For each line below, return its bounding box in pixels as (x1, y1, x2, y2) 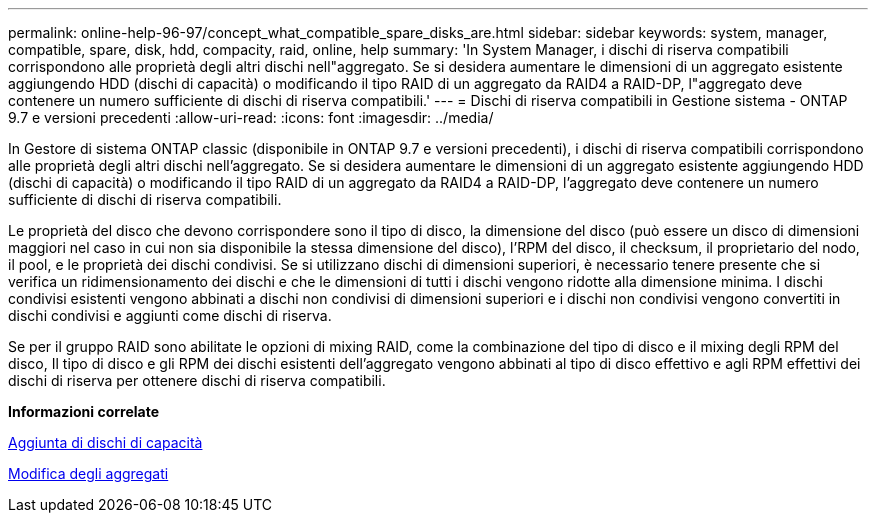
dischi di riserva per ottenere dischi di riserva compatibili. (8, 372, 386, 389)
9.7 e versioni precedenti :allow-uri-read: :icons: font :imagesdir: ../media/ (8, 109, 494, 126)
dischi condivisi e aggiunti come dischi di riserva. (8, 307, 332, 324)
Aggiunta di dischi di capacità (8, 434, 203, 451)
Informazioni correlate (8, 403, 160, 420)
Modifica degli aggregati (8, 465, 169, 482)
